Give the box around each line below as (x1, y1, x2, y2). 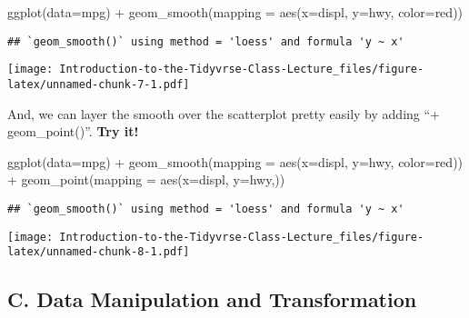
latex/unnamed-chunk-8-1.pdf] (7, 245, 190, 259)
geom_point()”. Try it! (7, 122, 139, 141)
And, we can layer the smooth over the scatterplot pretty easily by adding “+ (7, 104, 440, 123)
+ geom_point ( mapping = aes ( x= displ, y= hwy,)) (7, 170, 285, 189)
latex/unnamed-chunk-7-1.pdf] (7, 77, 190, 91)
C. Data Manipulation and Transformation (7, 285, 417, 313)
